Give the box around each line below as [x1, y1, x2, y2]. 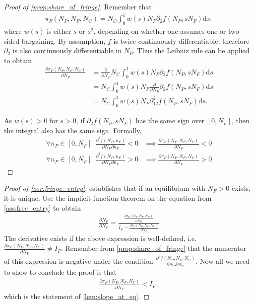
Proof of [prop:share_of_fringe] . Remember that [4, 1, 152, 11]
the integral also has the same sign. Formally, [4, 125, 142, 135]
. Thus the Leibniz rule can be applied [133, 45, 250, 56]
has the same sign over [135, 115, 205, 126]
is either [47, 25, 71, 36]
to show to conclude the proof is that [4, 267, 117, 277]
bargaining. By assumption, [21, 35, 106, 46]
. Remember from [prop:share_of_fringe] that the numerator [61, 243, 247, 253]
